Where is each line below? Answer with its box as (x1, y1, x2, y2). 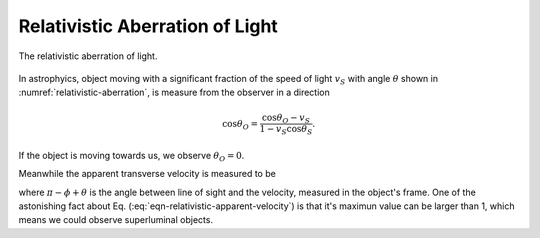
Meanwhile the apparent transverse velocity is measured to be (18, 168, 277, 180)
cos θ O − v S (261, 111, 311, 125)
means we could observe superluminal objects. (18, 214, 214, 226)
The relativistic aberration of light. (18, 50, 158, 62)
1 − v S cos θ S (259, 123, 313, 137)
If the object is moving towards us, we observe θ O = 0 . (18, 149, 245, 164)
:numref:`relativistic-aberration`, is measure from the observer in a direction (18, 86, 330, 99)
